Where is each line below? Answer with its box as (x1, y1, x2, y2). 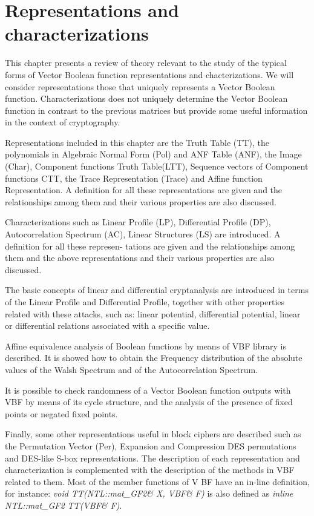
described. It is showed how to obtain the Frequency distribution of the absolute (5, 351, 303, 364)
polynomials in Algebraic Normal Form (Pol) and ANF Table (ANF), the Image (5, 148, 302, 160)
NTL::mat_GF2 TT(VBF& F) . (5, 498, 122, 511)
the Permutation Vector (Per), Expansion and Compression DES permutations (5, 439, 296, 452)
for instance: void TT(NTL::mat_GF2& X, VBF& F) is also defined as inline (5, 487, 293, 500)
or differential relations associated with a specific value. (5, 319, 210, 332)
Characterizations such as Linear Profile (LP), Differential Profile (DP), (5, 216, 271, 228)
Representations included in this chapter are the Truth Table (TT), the (5, 136, 269, 148)
